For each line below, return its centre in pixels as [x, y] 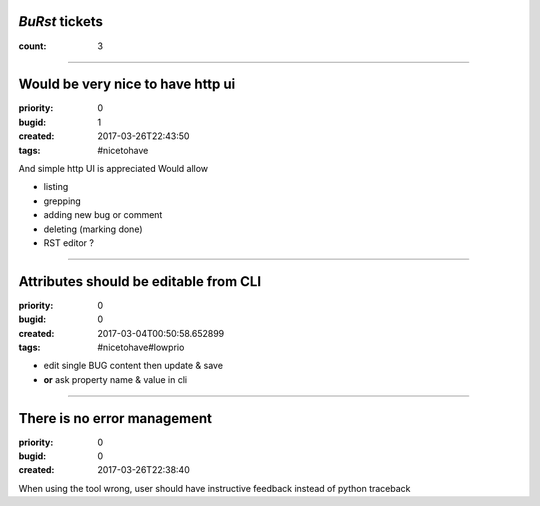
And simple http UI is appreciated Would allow [113, 168]
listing [56, 187]
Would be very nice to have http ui [127, 84]
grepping [62, 201]
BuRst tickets [61, 21]
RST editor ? [69, 242]
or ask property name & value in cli [115, 379]
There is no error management [115, 418]
